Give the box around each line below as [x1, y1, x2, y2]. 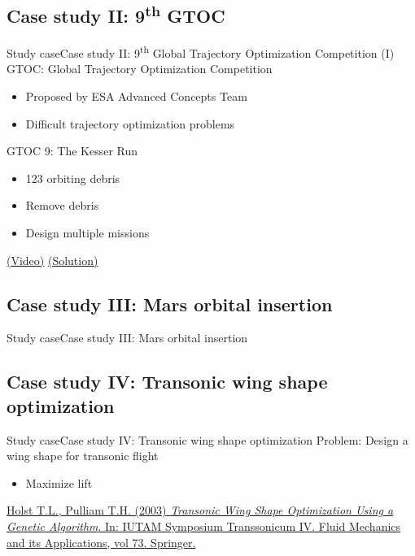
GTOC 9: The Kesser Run [7, 142, 138, 159]
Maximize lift [25, 474, 93, 491]
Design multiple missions [25, 224, 150, 241]
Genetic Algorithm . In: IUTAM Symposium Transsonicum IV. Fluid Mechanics [7, 517, 401, 534]
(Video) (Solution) [7, 251, 98, 268]
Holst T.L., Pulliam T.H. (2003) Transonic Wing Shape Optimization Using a [7, 502, 394, 519]
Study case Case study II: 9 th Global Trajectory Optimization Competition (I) [7, 42, 395, 61]
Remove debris [25, 197, 99, 214]
